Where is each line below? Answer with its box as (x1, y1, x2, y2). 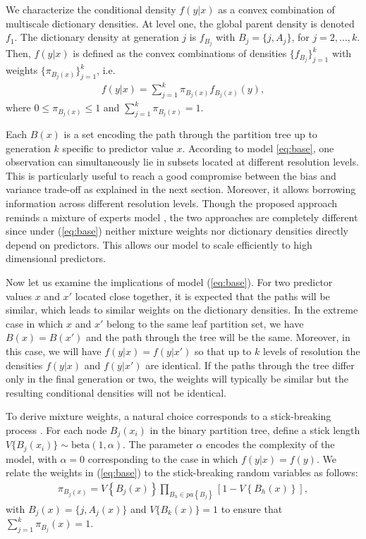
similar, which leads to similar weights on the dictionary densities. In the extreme (6, 302, 358, 317)
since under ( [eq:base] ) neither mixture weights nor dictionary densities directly (6, 223, 348, 238)
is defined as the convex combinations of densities (73, 46, 287, 61)
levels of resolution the (262, 343, 360, 358)
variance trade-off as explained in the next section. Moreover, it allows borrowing (6, 182, 356, 197)
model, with (6, 451, 57, 466)
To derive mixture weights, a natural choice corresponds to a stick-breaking (6, 409, 331, 423)
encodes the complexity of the (205, 437, 335, 452)
